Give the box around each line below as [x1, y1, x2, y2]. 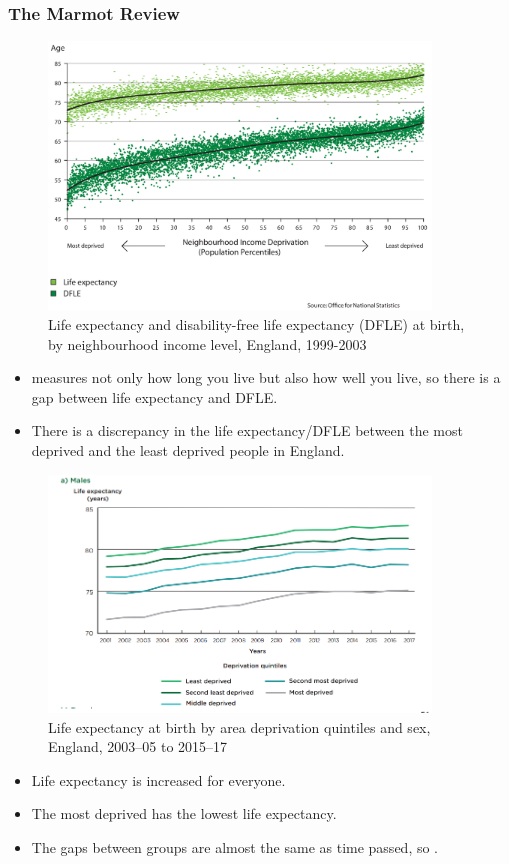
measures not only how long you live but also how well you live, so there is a [31, 367, 501, 388]
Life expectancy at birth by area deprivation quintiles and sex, [48, 716, 431, 737]
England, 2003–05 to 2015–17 [48, 736, 228, 757]
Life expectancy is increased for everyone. [31, 769, 286, 790]
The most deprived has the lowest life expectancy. [31, 803, 337, 824]
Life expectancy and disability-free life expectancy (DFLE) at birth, [48, 314, 465, 335]
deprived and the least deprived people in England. [31, 440, 345, 461]
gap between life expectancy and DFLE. [31, 386, 278, 407]
